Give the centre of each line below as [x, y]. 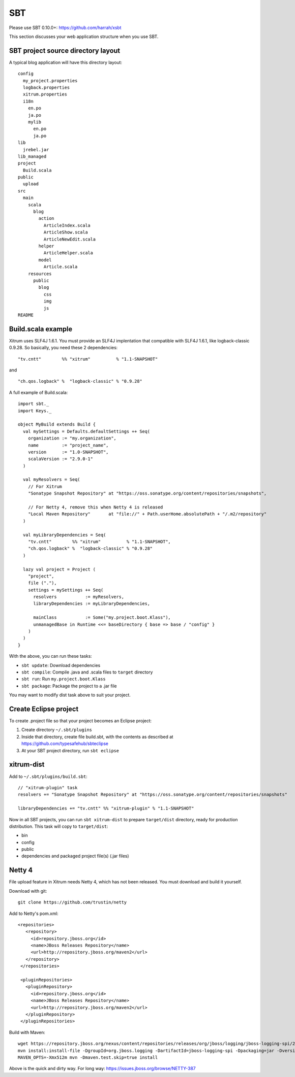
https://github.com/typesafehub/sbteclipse [65, 743]
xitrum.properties [45, 94]
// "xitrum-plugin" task [48, 788]
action [46, 219]
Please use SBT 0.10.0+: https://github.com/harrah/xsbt [65, 28]
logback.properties [46, 88]
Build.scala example [41, 329]
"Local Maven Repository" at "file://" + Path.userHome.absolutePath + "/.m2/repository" [147, 514]
